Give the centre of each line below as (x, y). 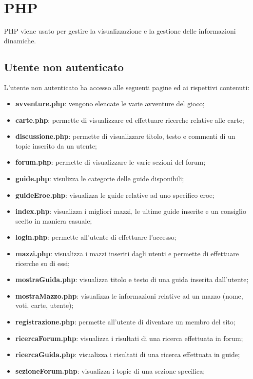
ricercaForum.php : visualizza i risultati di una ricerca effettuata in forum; (129, 338)
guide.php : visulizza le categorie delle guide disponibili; (100, 179)
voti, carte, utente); (44, 305)
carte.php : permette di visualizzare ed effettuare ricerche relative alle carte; (130, 120)
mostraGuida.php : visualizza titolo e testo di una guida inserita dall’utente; (132, 279)
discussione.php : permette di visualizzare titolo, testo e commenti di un (125, 136)
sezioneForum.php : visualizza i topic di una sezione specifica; (110, 370)
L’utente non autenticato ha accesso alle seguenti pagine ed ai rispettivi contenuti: (127, 87)
